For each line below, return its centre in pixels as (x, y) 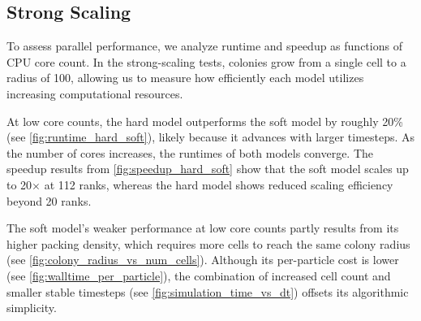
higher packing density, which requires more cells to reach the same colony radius (208, 243)
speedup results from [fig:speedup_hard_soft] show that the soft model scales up (208, 169)
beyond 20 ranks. (49, 200)
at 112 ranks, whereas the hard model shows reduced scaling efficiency (219, 184)
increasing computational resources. (95, 93)
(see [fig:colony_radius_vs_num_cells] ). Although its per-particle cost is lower (203, 260)
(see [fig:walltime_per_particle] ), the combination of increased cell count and (199, 275)
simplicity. (32, 308)
